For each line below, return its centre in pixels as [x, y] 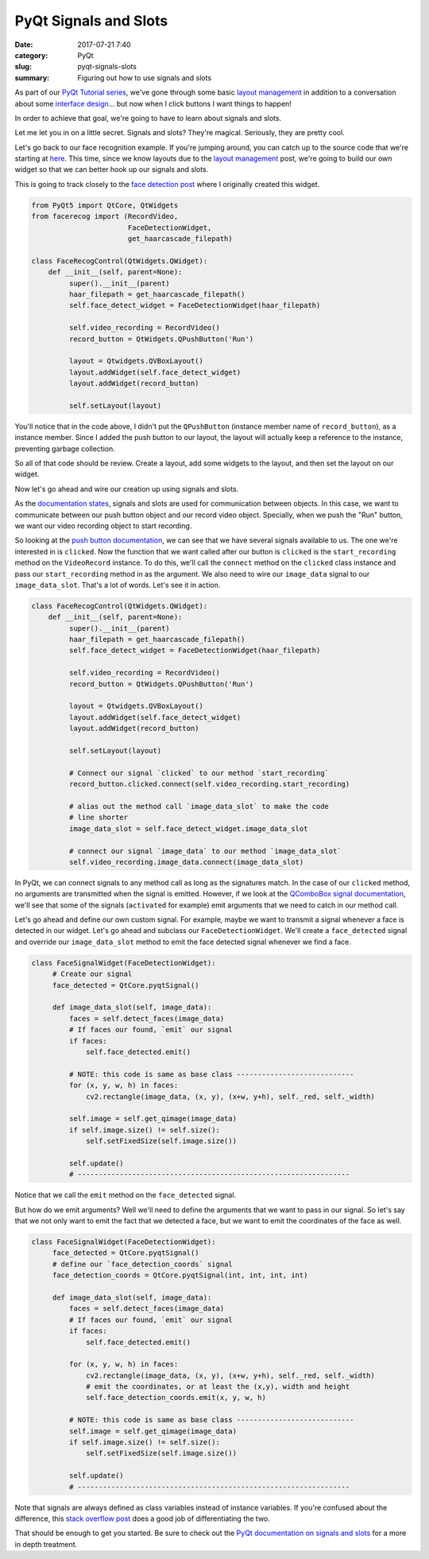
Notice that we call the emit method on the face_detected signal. [126, 1195]
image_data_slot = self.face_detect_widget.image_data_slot [188, 828]
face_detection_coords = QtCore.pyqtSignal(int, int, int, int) [180, 1275]
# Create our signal [92, 974]
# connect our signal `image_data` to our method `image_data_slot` [205, 851]
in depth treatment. [46, 1544]
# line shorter [99, 818]
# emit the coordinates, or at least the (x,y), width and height [218, 1387]
